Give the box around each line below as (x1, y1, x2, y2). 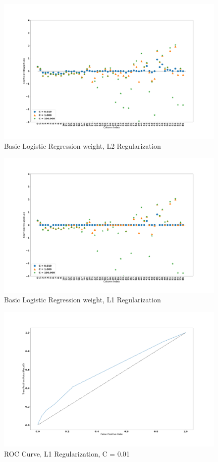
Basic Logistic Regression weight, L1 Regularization (4, 294, 161, 305)
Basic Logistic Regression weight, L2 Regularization (4, 140, 161, 151)
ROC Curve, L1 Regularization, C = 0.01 (4, 448, 130, 459)
